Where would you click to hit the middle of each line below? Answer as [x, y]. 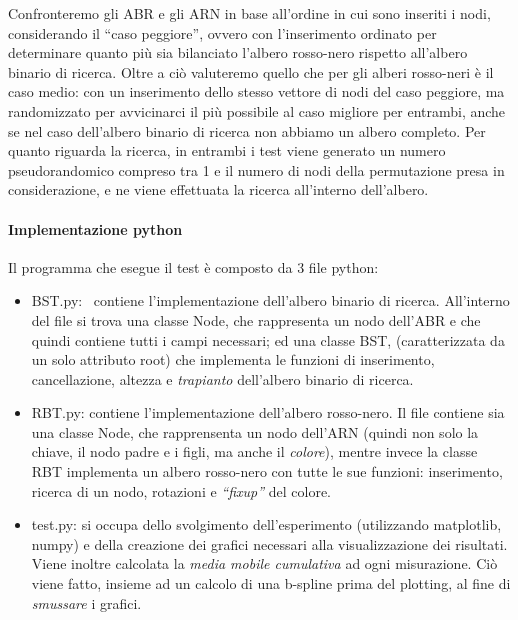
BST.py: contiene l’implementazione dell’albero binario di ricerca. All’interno [270, 300]
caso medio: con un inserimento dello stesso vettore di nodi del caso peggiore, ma [256, 91]
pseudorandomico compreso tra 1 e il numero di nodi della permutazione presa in [256, 169]
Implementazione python [95, 228]
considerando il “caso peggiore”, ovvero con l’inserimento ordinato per [222, 32]
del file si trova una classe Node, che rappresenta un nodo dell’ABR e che [256, 319]
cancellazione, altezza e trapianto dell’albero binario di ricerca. [222, 378]
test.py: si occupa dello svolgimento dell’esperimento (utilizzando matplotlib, [266, 524]
